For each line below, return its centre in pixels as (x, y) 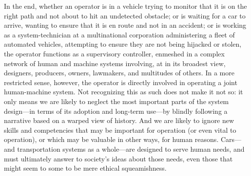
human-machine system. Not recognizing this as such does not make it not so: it (124, 92)
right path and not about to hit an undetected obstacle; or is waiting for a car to (125, 15)
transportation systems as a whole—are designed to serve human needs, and (131, 149)
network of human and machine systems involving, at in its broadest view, (115, 63)
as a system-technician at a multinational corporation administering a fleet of (119, 34)
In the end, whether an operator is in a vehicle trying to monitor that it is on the (125, 6)
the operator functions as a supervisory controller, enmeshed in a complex (114, 53)
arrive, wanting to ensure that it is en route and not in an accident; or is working (125, 25)
